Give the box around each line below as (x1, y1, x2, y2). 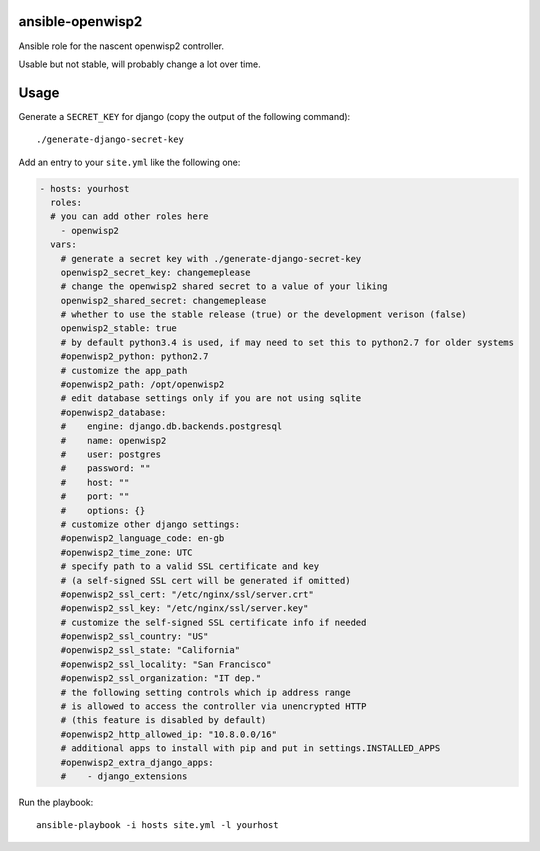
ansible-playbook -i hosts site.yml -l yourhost (36, 820, 279, 831)
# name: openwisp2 (60, 435, 167, 446)
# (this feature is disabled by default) (60, 715, 267, 726)
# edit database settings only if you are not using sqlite (60, 393, 362, 404)
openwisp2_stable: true (60, 323, 177, 334)
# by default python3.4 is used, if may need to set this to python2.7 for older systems (60, 336, 515, 348)
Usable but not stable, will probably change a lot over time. (18, 58, 261, 70)
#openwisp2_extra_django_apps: (60, 756, 214, 768)
